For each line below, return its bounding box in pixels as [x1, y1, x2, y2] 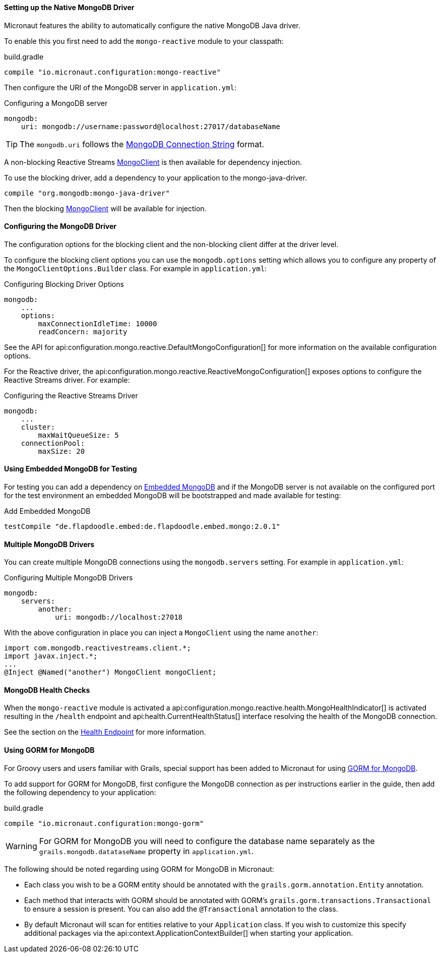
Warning [6, 841, 37, 851]
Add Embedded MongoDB [4, 507, 91, 516]
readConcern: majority [38, 327, 128, 336]
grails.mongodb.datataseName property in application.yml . [39, 846, 254, 856]
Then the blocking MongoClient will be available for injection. [4, 204, 207, 213]
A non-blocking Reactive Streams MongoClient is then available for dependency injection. [4, 157, 302, 166]
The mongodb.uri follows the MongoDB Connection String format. [20, 139, 265, 149]
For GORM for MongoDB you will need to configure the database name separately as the [39, 835, 375, 846]
